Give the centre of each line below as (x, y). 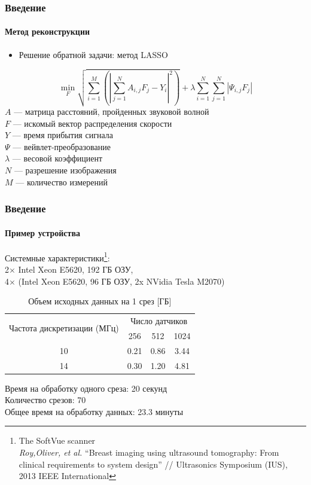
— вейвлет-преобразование (62, 146)
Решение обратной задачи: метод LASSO (93, 54)
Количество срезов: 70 (45, 400)
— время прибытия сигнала (62, 135)
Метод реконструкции (48, 31)
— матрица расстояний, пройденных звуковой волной (112, 111)
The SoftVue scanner (57, 440)
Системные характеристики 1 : (57, 257)
